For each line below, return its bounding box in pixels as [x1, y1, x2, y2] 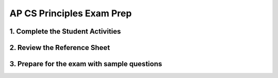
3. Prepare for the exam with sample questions [9, 60, 162, 68]
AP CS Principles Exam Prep [9, 8, 132, 19]
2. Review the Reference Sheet [9, 43, 110, 52]
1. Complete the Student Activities [9, 27, 121, 36]
